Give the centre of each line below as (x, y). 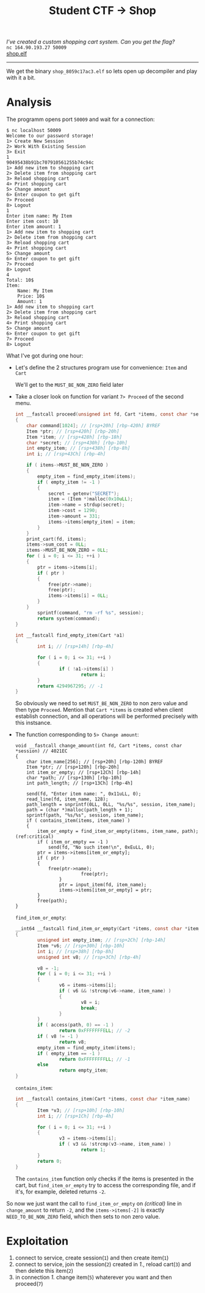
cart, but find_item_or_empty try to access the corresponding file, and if (106, 1185)
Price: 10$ (31, 296)
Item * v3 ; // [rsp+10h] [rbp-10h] (81, 1110)
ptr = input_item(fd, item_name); (103, 885)
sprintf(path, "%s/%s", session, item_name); (85, 815)
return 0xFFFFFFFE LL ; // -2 (95, 1031)
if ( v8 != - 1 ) (58, 1036)
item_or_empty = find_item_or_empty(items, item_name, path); (118, 832)
